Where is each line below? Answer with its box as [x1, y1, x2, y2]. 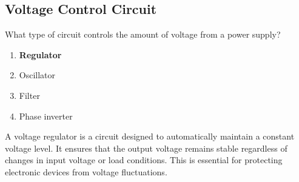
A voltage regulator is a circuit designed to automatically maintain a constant [5, 130, 295, 143]
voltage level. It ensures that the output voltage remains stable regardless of [5, 141, 287, 154]
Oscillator [19, 69, 56, 81]
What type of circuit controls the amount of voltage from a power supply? [5, 28, 281, 41]
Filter [19, 89, 40, 101]
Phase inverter [19, 109, 73, 122]
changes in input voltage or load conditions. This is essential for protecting [5, 153, 283, 166]
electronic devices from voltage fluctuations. [5, 165, 167, 178]
